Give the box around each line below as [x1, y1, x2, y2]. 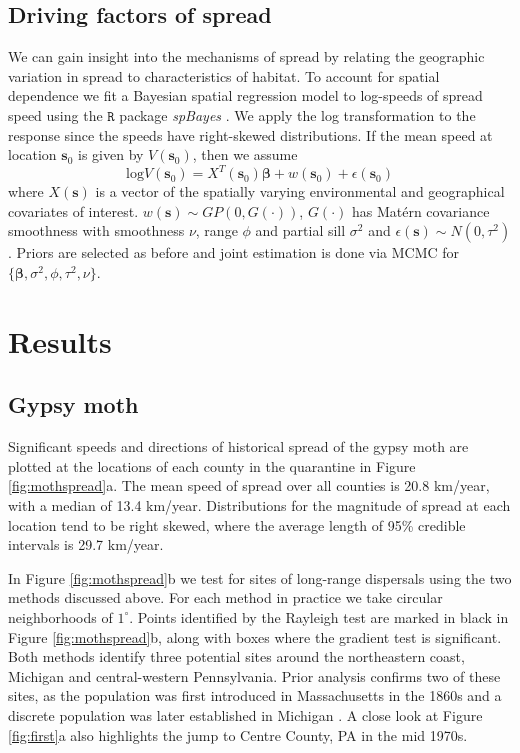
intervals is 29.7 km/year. [8, 534, 164, 555]
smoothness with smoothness [8, 220, 185, 241]
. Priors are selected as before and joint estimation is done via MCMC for [8, 242, 460, 263]
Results [8, 320, 112, 361]
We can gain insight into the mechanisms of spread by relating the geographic [8, 46, 485, 67]
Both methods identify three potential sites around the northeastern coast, [8, 646, 465, 667]
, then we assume [192, 144, 298, 165]
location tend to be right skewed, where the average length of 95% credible [8, 514, 466, 535]
